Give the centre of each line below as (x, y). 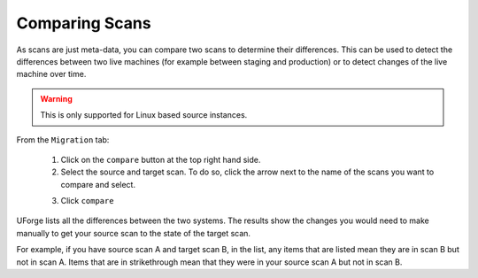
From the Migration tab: (63, 139)
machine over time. (51, 74)
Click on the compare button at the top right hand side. (161, 159)
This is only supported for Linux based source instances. (144, 115)
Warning (56, 98)
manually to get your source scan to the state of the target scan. (134, 233)
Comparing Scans (84, 23)
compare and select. (98, 184)
